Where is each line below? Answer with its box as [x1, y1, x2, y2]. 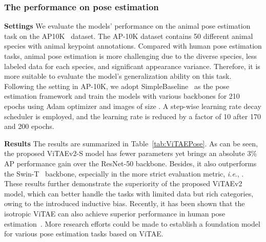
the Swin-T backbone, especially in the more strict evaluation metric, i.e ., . [4, 168, 244, 179]
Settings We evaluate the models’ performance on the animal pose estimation [4, 20, 251, 31]
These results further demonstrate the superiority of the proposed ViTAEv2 [4, 178, 242, 189]
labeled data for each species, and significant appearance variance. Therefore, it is [4, 60, 260, 71]
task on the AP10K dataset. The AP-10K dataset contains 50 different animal [4, 30, 253, 41]
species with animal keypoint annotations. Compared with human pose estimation [4, 40, 262, 51]
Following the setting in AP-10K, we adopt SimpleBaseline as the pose [4, 80, 230, 91]
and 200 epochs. [4, 121, 54, 131]
